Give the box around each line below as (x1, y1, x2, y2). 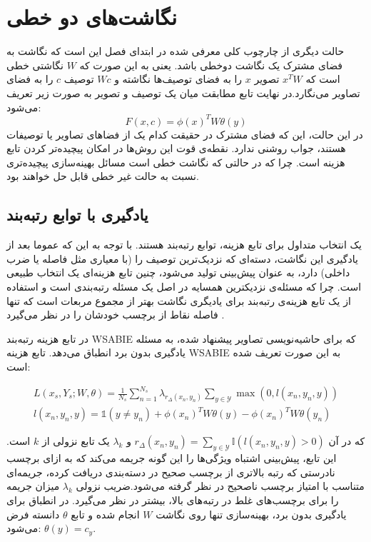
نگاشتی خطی (6, 57, 63, 72)
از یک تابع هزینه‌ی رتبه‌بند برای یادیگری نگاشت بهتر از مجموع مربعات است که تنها (6, 293, 351, 308)
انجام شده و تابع (71, 506, 140, 521)
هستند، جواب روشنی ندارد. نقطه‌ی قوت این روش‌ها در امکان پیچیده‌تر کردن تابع (6, 141, 346, 156)
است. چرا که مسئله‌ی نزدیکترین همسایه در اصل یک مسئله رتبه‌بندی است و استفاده (6, 278, 362, 293)
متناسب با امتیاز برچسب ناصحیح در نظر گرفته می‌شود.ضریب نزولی (76, 478, 365, 493)
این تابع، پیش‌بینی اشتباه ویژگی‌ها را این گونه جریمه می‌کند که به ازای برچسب (6, 451, 337, 466)
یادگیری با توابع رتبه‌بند (6, 204, 148, 226)
